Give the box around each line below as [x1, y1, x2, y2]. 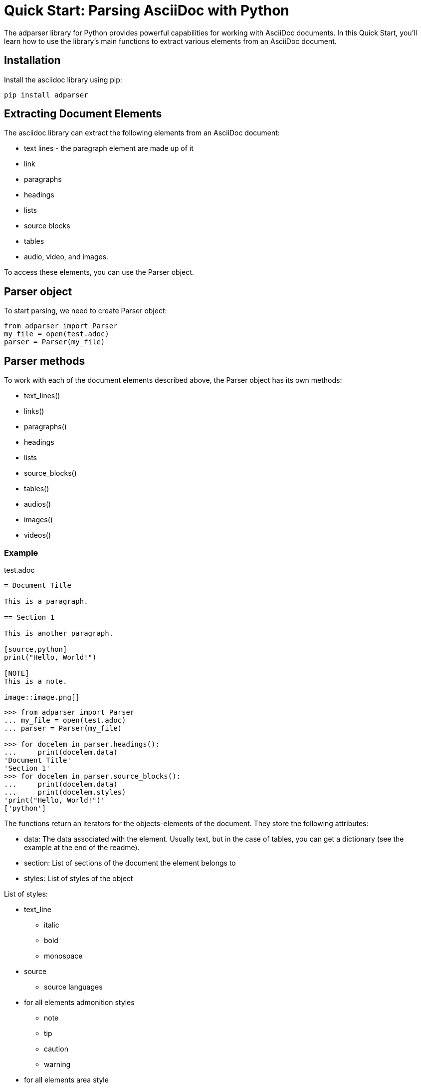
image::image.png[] [4, 693, 80, 701]
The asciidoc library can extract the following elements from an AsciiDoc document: [4, 128, 280, 137]
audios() [24, 500, 51, 509]
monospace [44, 951, 83, 960]
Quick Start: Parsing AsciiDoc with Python [4, 2, 289, 19]
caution [44, 1044, 68, 1053]
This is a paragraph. [4, 597, 88, 605]
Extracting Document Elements [4, 107, 162, 120]
